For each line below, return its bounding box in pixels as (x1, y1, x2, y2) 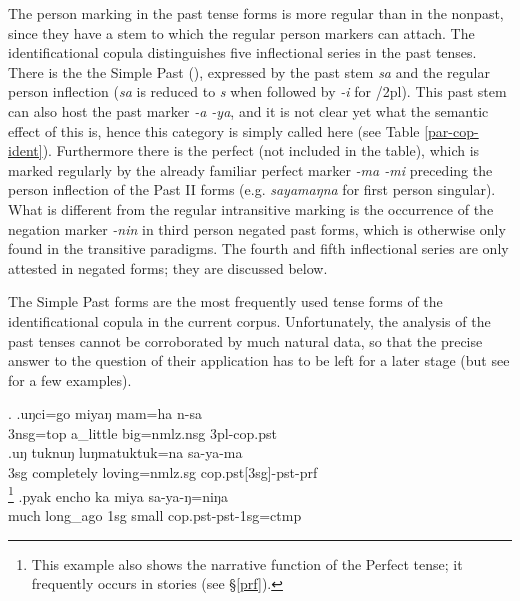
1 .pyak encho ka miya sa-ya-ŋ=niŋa (8, 482, 228, 506)
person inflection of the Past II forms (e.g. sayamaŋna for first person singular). (8, 179, 496, 200)
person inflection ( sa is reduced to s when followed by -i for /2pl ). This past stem (8, 81, 507, 102)
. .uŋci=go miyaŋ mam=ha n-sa (8, 403, 202, 424)
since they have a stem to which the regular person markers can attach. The (8, 22, 475, 43)
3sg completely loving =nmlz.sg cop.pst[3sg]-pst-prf (8, 462, 318, 483)
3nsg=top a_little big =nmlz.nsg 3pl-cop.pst (8, 422, 278, 443)
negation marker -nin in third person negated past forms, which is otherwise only (8, 218, 506, 239)
